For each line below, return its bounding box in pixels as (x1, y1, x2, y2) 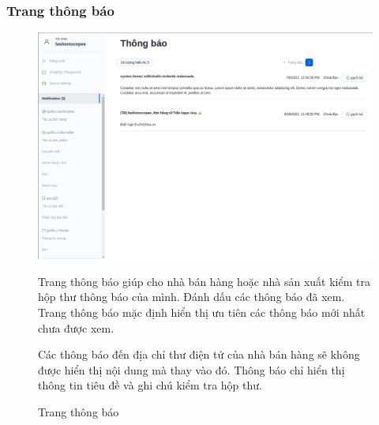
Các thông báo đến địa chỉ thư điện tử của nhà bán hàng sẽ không (38, 346, 360, 363)
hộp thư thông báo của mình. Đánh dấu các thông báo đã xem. (38, 288, 345, 305)
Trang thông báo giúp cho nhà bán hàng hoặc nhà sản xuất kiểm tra (38, 273, 370, 289)
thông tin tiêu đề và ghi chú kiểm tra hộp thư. (38, 377, 262, 393)
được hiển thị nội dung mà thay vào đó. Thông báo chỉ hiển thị (38, 361, 345, 378)
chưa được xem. (38, 319, 114, 336)
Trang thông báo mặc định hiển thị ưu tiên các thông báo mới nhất (38, 303, 366, 320)
